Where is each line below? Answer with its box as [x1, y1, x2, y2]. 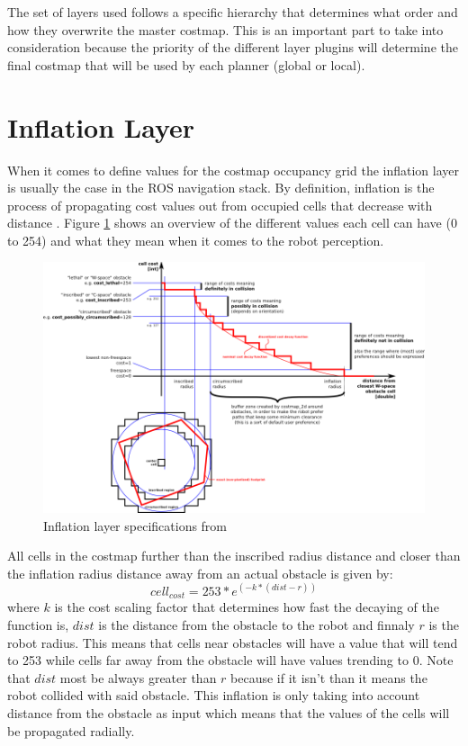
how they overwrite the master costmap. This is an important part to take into [7, 20, 444, 39]
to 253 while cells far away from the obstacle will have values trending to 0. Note [7, 651, 454, 670]
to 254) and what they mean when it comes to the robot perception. [7, 230, 384, 249]
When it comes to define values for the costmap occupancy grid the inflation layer [7, 160, 459, 179]
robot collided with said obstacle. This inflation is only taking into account [7, 686, 420, 705]
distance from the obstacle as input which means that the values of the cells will [7, 703, 450, 722]
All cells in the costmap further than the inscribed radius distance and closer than [7, 546, 461, 565]
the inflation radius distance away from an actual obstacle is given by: [7, 563, 393, 582]
